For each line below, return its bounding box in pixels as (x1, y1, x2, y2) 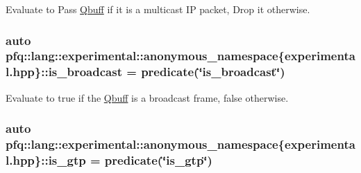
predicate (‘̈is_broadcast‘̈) (141, 63, 285, 80)
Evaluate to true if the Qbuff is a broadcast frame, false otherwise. (6, 90, 289, 104)
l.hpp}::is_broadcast (6, 63, 122, 80)
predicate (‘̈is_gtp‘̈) (104, 152, 212, 169)
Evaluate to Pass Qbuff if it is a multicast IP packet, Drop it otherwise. (6, 2, 310, 16)
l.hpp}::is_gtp (6, 152, 86, 169)
